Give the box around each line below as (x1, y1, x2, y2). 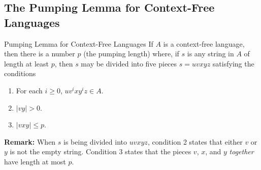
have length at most (4, 156, 66, 166)
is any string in (187, 48, 234, 59)
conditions (4, 68, 36, 79)
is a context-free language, (163, 38, 245, 49)
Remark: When (4, 136, 56, 147)
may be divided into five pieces (81, 58, 177, 69)
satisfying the (212, 58, 254, 69)
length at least (4, 58, 49, 69)
